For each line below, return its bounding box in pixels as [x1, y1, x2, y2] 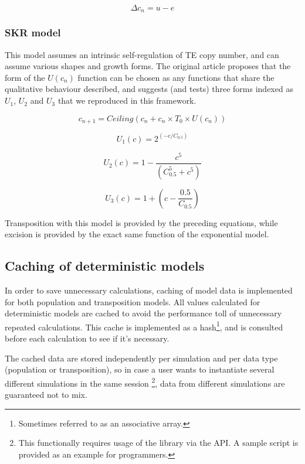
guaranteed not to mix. [5, 388, 87, 400]
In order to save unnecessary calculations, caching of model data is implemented [5, 284, 293, 296]
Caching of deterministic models [5, 257, 205, 275]
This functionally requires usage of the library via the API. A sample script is [18, 436, 299, 449]
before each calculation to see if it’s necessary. [5, 332, 170, 344]
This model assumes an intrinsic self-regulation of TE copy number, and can [5, 48, 279, 60]
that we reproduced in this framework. [57, 94, 196, 107]
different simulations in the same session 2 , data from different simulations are [5, 375, 285, 389]
